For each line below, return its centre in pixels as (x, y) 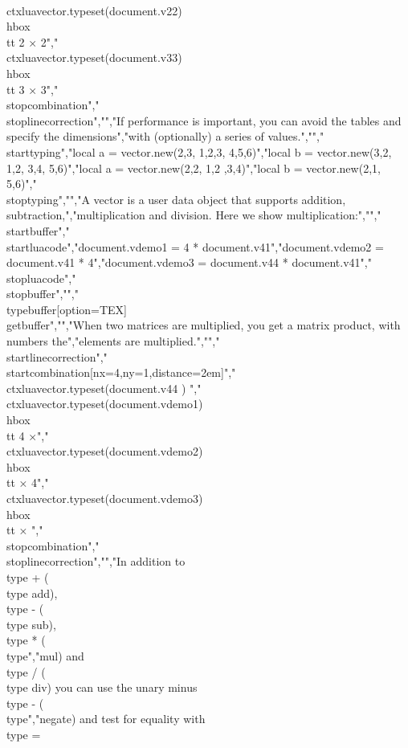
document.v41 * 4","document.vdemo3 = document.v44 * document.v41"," (189, 262)
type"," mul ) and (45, 655)
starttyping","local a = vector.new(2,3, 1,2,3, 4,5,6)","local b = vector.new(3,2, (199, 151)
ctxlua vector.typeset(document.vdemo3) (105, 498)
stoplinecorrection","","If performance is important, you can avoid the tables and (204, 120)
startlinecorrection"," (57, 356)
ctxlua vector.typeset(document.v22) (94, 10)
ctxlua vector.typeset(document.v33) (94, 57)
